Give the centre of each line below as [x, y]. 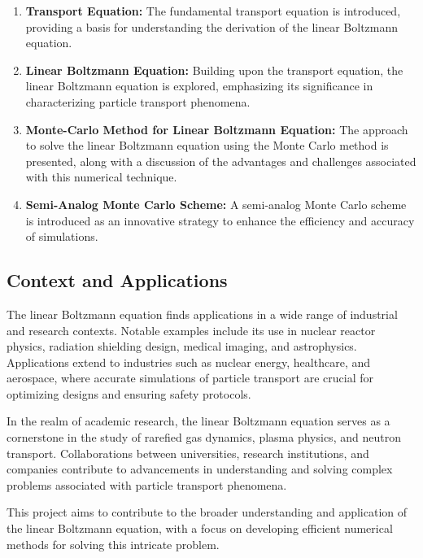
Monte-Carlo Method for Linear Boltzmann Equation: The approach [217, 129]
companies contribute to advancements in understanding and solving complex [200, 469]
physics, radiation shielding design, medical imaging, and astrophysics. [182, 346]
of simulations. [62, 236]
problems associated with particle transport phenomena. [147, 484]
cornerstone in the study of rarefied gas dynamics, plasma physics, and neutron [204, 437]
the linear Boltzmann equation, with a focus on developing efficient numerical [200, 528]
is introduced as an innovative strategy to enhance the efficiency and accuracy [220, 220]
